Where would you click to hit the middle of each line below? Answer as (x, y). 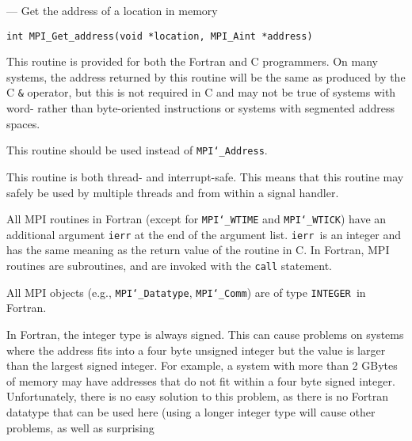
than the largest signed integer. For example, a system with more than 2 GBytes (202, 365)
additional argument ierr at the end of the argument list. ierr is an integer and (204, 234)
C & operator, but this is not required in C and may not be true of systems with (201, 92)
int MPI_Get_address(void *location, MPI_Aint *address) (160, 36)
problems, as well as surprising (80, 427)
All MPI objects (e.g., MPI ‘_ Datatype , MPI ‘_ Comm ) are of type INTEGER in (186, 292)
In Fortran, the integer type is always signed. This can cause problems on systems (205, 334)
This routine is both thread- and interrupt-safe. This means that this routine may (205, 176)
